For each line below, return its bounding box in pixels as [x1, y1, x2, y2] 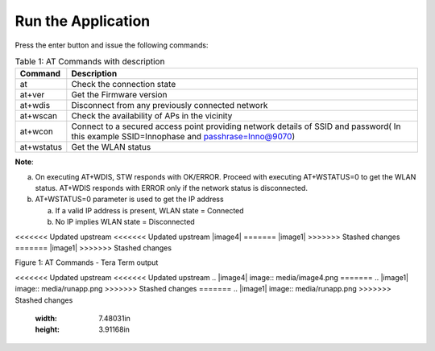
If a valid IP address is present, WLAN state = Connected [55, 205, 245, 215]
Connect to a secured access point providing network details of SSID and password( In [71, 121, 401, 132]
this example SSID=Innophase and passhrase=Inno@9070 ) [71, 131, 296, 142]
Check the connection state [71, 79, 176, 90]
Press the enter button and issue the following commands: [14, 40, 209, 50]
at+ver [19, 89, 45, 101]
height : [35, 324, 60, 334]
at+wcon [19, 126, 54, 137]
